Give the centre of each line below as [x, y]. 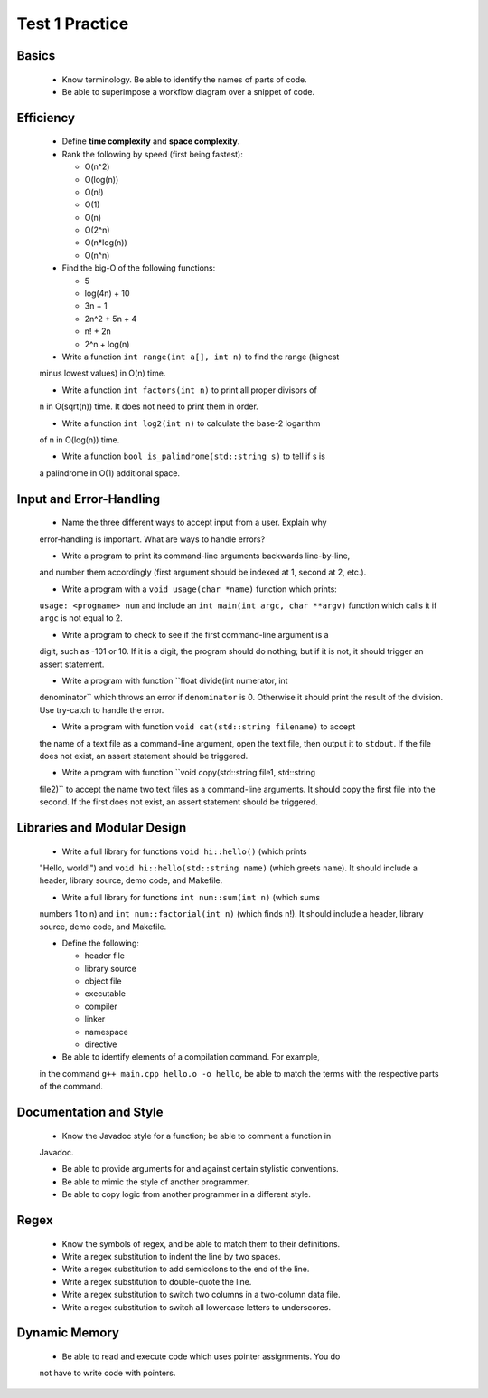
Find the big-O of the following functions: [139, 268]
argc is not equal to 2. [81, 618]
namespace [106, 1032]
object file [103, 981]
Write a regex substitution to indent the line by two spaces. [171, 1256]
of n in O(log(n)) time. [80, 440]
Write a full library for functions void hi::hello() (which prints [184, 851]
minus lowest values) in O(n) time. [103, 373]
